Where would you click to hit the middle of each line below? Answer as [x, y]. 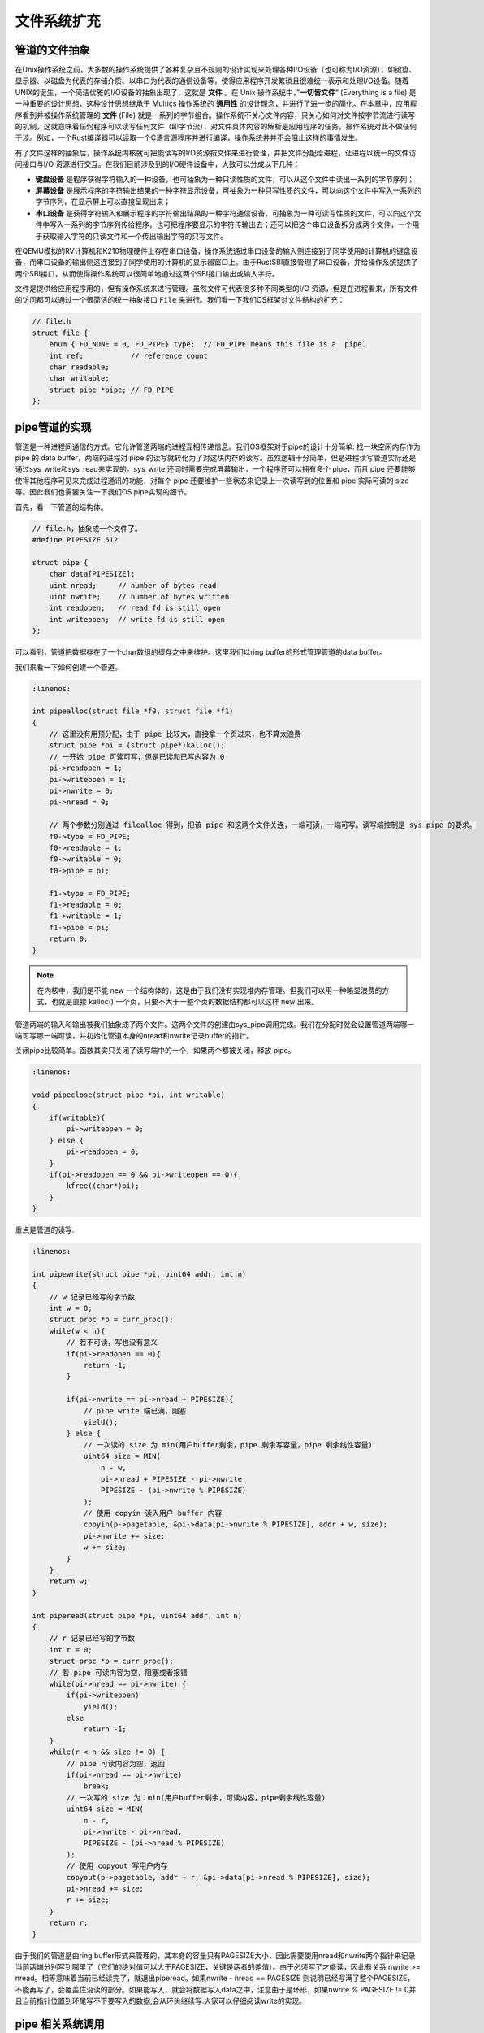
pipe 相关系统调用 [60, 2024]
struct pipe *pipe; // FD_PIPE [111, 390]
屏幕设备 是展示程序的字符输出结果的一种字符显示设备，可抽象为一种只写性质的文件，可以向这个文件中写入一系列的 [228, 190]
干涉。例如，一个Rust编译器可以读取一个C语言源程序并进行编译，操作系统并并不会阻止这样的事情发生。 [189, 137]
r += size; [88, 1900]
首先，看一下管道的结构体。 [61, 507]
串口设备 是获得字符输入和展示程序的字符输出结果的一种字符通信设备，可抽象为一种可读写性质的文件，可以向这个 [225, 213]
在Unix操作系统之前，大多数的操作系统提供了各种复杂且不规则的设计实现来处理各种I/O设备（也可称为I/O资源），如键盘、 [216, 70]
